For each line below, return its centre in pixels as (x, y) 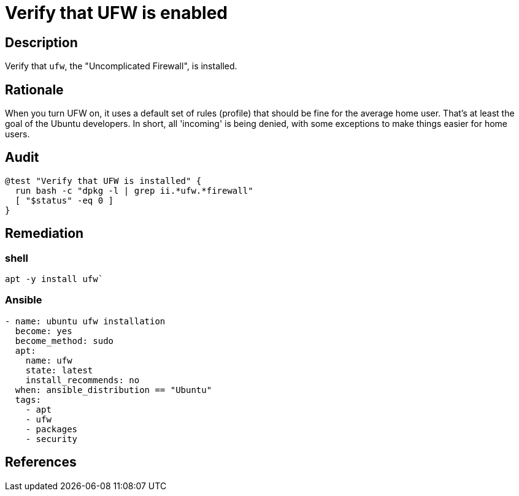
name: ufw (49, 360)
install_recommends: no (83, 380)
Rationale (34, 90)
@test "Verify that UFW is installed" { (103, 181)
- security (52, 439)
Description (41, 42)
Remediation (44, 234)
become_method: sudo (64, 341)
